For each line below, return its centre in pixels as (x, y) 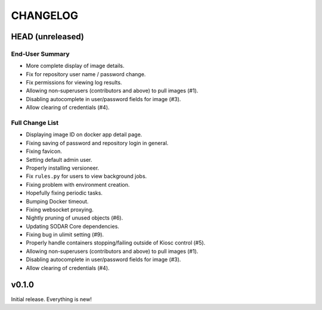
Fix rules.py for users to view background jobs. (86, 176)
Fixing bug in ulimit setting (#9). (65, 234)
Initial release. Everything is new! (52, 299)
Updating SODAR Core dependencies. (72, 226)
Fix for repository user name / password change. (86, 74)
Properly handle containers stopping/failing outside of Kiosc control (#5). (116, 243)
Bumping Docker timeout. (57, 201)
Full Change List (35, 123)
